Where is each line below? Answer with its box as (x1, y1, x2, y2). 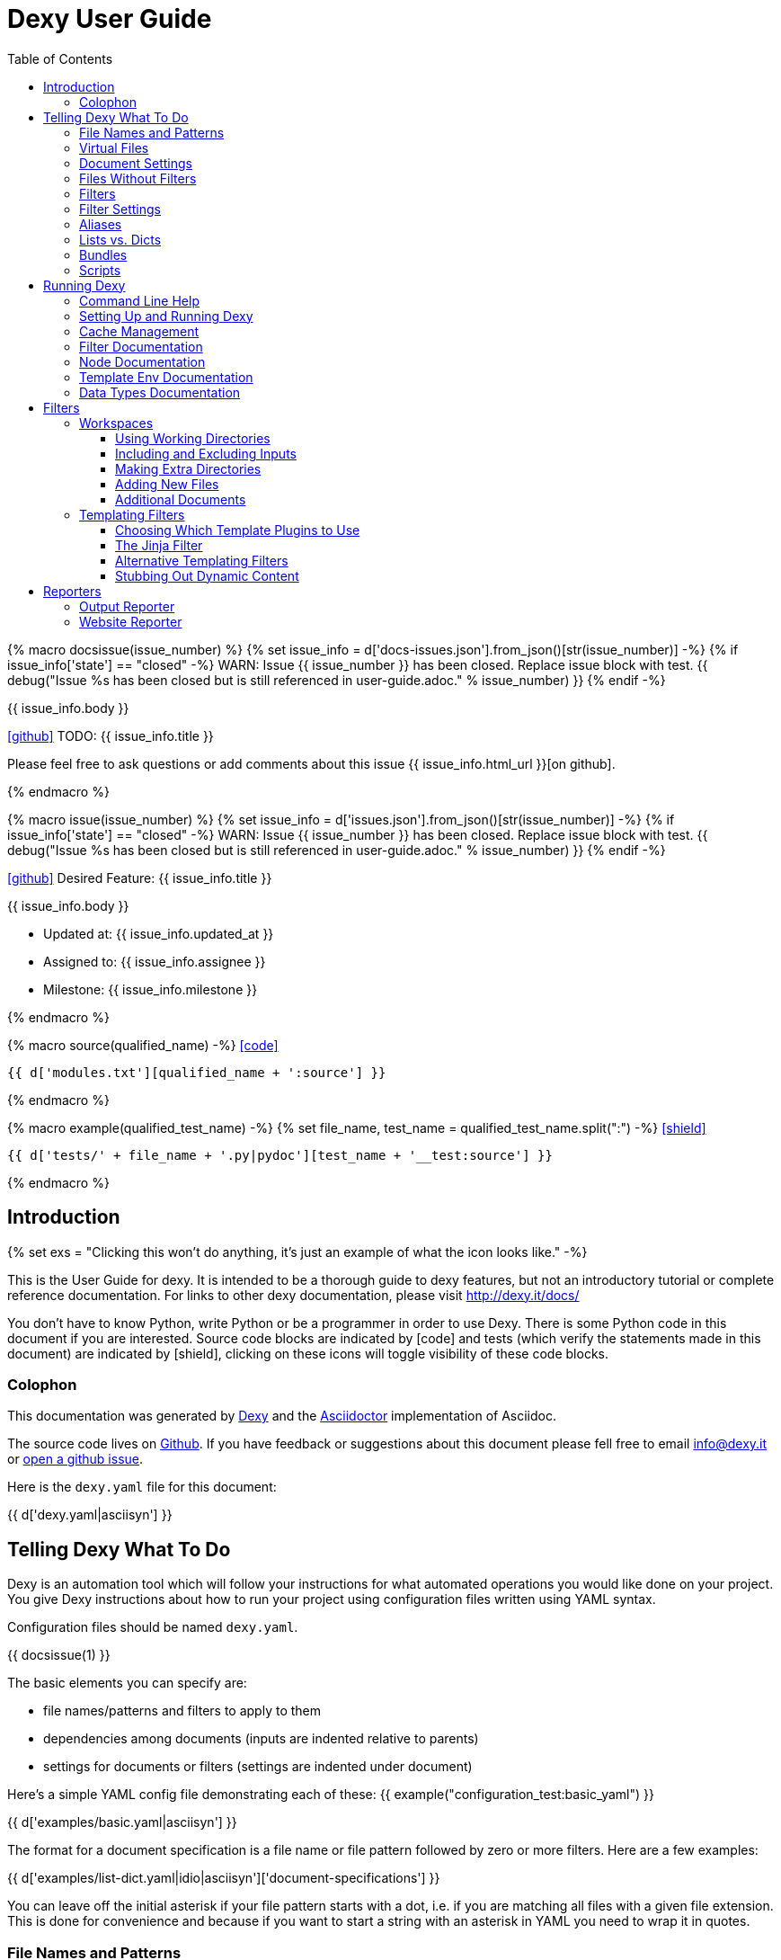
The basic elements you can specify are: (7, 1675, 247, 1691)
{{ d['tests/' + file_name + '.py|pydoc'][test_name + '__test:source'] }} (7, 1147, 553, 1163)
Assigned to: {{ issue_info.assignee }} (43, 953, 266, 969)
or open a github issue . (7, 1451, 144, 1467)
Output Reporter (79, 598, 175, 614)
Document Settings (79, 155, 192, 171)
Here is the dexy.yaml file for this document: (7, 1479, 277, 1495)
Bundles (79, 246, 128, 263)
